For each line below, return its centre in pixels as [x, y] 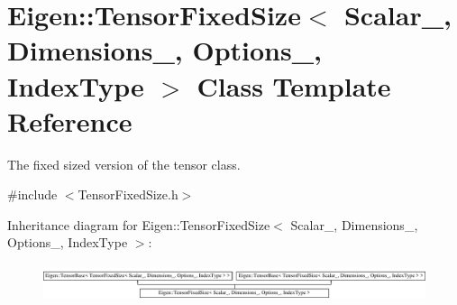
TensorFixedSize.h [128, 194]
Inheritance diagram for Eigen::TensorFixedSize [139, 224]
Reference [70, 120]
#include [32, 194]
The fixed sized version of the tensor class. [124, 164]
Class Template [294, 85]
